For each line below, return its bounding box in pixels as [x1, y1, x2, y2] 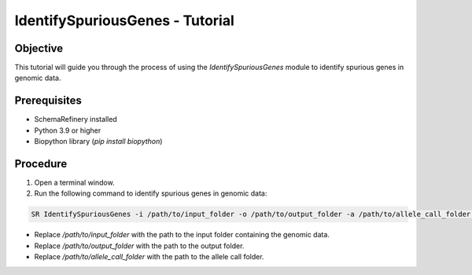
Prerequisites [14, 94, 82, 108]
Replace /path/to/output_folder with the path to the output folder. [34, 240, 245, 251]
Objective [14, 42, 64, 55]
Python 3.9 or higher [34, 126, 101, 135]
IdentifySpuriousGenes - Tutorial [14, 12, 235, 29]
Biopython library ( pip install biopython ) [34, 137, 163, 146]
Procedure [14, 157, 68, 170]
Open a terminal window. [34, 178, 115, 188]
